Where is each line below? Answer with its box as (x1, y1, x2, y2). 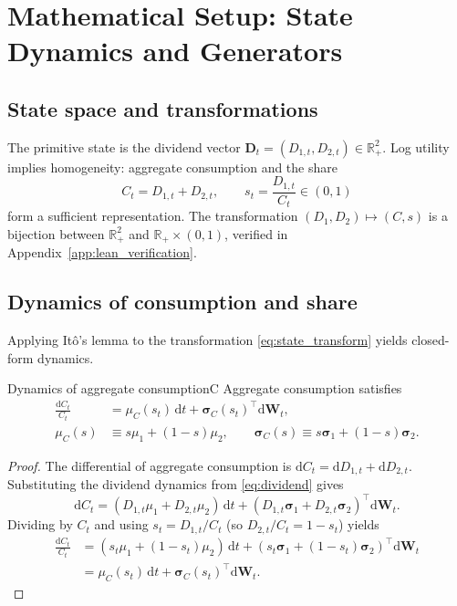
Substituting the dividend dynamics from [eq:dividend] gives (7, 475, 344, 494)
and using (94, 515, 149, 534)
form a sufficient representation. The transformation (7, 206, 298, 225)
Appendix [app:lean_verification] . (7, 243, 197, 262)
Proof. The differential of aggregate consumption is (7, 455, 292, 475)
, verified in (224, 224, 288, 243)
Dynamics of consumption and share (7, 287, 358, 316)
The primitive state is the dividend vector (7, 137, 241, 156)
